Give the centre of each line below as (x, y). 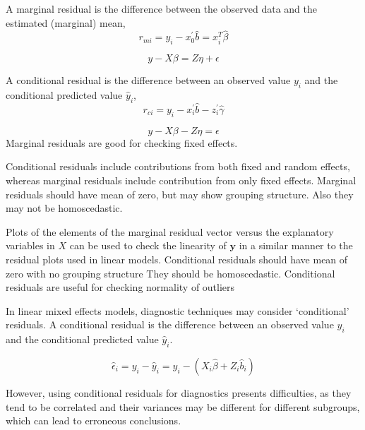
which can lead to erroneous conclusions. (94, 420)
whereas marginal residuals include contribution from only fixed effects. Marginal (181, 180)
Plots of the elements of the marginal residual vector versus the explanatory (170, 231)
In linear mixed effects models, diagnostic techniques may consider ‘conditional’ (178, 310)
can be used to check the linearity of (148, 245)
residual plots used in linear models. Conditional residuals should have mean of (177, 259)
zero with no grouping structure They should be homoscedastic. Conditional (170, 273)
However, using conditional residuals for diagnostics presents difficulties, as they (179, 392)
